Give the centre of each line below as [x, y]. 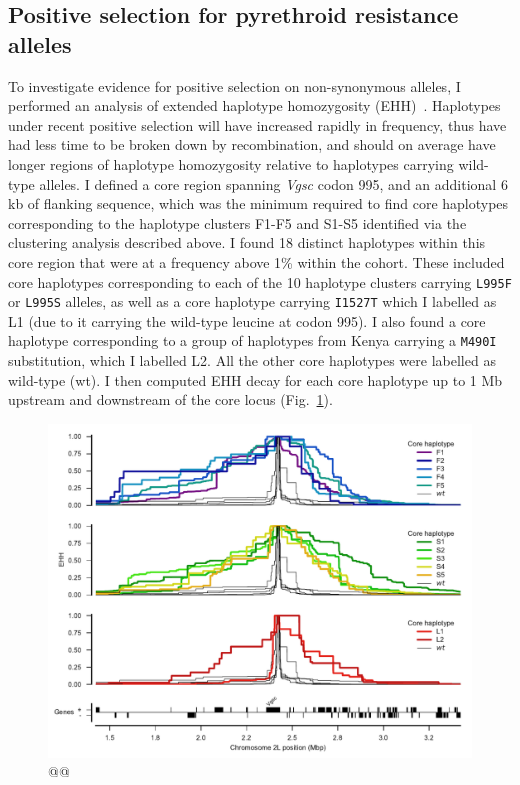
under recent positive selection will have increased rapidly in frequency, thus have [257, 124]
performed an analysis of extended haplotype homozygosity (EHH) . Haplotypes [254, 105]
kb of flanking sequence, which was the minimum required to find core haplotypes [258, 203]
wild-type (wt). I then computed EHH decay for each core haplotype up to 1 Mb [255, 379]
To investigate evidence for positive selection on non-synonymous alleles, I [234, 85]
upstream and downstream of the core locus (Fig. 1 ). [170, 399]
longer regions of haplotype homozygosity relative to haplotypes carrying [231, 163]
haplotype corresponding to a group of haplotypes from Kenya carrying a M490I [252, 340]
